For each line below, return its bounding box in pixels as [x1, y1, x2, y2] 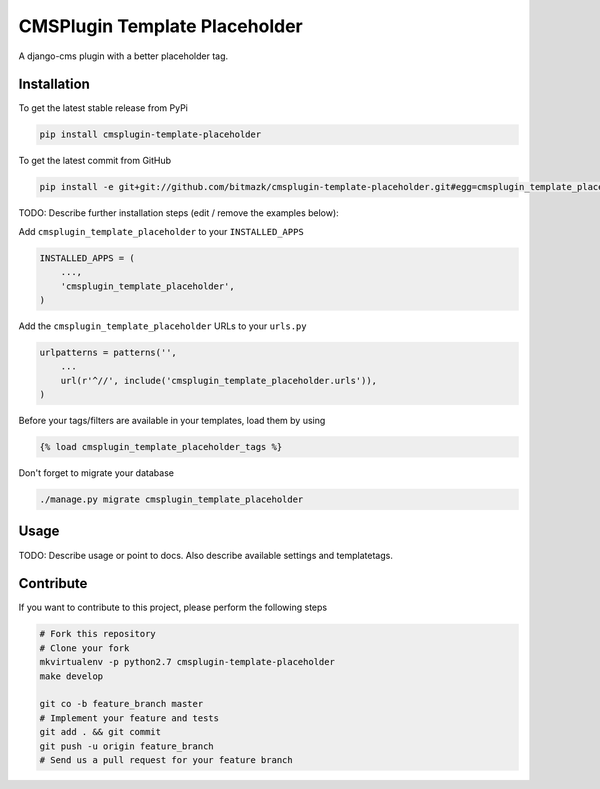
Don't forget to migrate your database [18, 467, 175, 479]
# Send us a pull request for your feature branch [39, 754, 294, 765]
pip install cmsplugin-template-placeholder [39, 129, 262, 140]
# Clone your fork [39, 642, 130, 654]
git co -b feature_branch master [39, 698, 204, 710]
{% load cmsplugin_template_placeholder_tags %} [39, 441, 283, 453]
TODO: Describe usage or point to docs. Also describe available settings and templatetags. [18, 549, 394, 561]
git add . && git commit [39, 726, 162, 738]
